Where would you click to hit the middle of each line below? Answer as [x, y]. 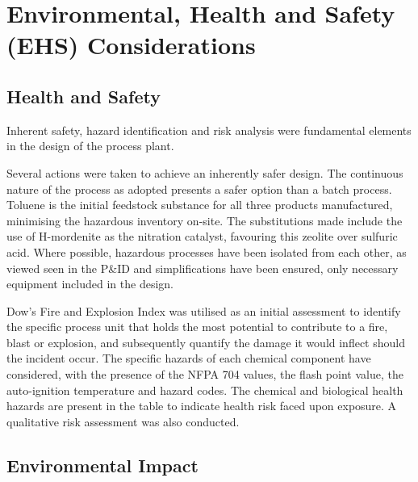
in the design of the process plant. [90, 146]
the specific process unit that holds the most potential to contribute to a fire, [197, 327]
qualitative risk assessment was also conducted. [123, 421]
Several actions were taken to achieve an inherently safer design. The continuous [205, 172]
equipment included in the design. [90, 284]
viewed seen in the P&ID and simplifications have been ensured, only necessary [203, 268]
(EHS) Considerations [131, 45]
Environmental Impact [102, 465]
